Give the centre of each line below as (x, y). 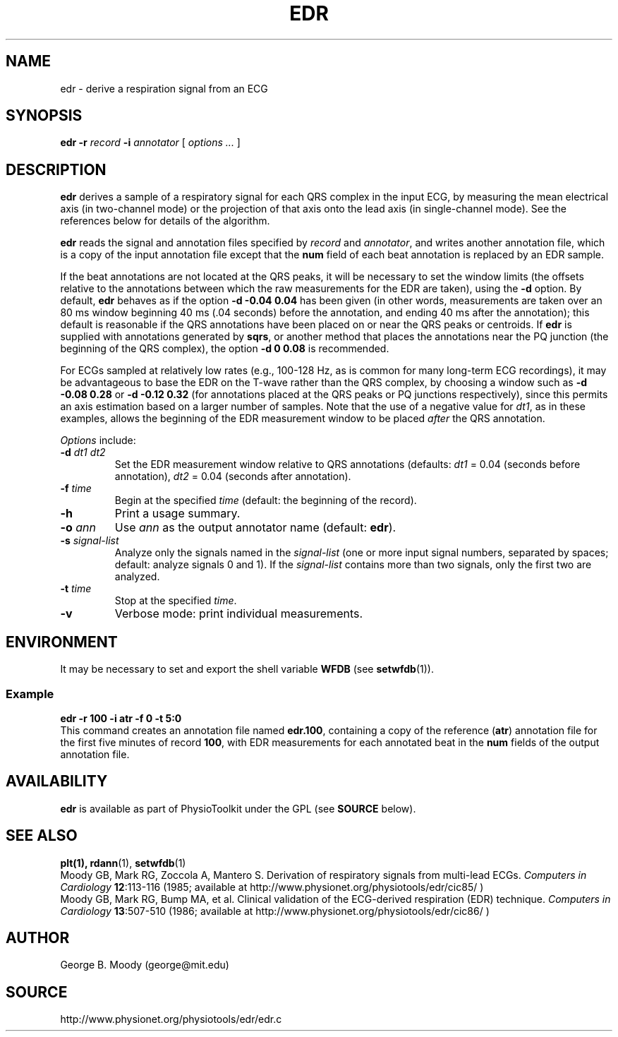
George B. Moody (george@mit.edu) (145, 965)
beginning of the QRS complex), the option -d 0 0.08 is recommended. (225, 349)
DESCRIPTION (56, 169)
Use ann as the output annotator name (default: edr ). (255, 528)
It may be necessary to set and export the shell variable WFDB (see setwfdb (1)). (247, 669)
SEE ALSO (42, 836)
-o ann (78, 528)
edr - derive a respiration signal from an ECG (164, 88)
